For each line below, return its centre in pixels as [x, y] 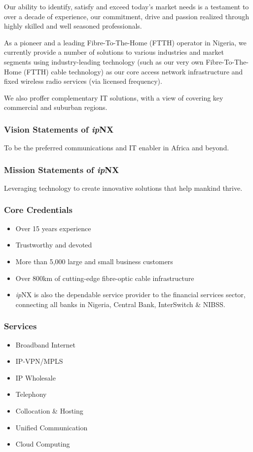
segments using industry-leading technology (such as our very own [104, 61]
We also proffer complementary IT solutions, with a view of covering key [114, 97]
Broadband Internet [46, 344]
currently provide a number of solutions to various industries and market [114, 52]
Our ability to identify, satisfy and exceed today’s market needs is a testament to [126, 6]
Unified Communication [52, 427]
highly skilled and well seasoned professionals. [73, 26]
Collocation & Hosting [49, 410]
